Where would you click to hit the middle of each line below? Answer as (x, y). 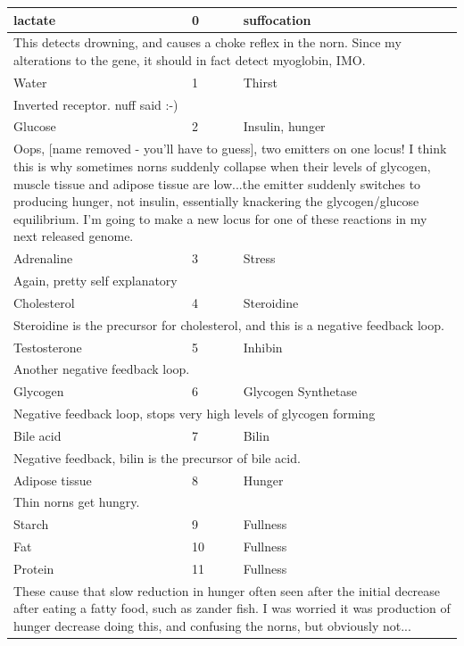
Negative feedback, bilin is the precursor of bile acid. (157, 457)
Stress (259, 258)
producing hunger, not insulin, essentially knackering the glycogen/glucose (216, 201)
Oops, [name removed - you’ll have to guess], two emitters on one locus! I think (230, 149)
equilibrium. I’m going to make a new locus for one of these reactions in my (220, 218)
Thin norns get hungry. (77, 502)
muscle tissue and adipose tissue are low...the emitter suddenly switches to (217, 183)
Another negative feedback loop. (102, 369)
